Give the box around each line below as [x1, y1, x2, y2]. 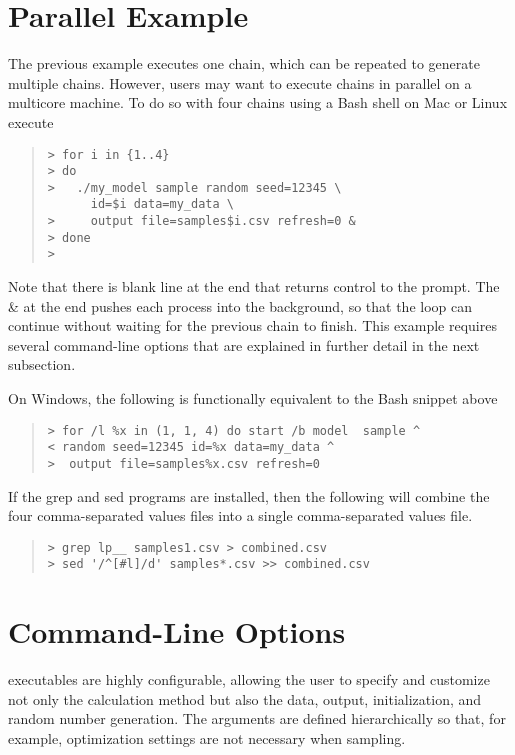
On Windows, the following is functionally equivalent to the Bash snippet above [8, 388, 498, 409]
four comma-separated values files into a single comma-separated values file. [8, 505, 473, 526]
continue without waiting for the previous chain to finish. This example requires [8, 315, 497, 336]
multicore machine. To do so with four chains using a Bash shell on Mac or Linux [8, 92, 508, 113]
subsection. [8, 354, 76, 375]
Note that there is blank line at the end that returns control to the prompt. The [8, 276, 500, 297]
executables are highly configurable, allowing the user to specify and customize [8, 669, 490, 690]
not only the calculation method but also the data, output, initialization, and [8, 688, 482, 709]
